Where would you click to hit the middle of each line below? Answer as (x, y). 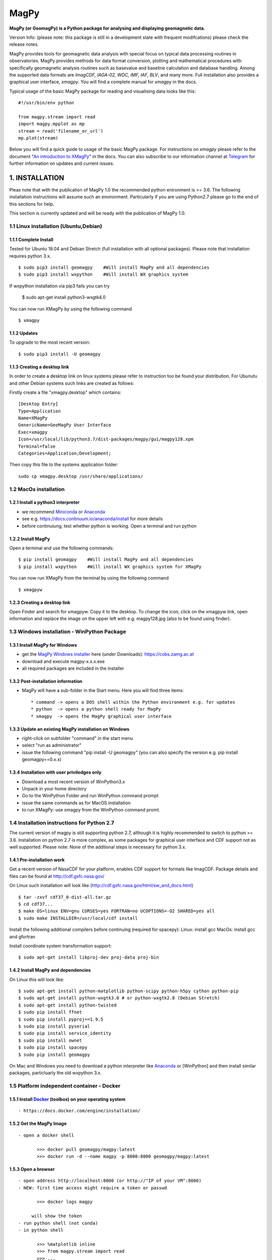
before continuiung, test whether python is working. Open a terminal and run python (109, 526)
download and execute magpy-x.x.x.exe (63, 661)
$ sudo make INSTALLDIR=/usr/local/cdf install (78, 918)
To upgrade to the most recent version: (50, 342)
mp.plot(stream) (38, 138)
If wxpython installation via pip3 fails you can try (60, 286)
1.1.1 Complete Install (31, 239)
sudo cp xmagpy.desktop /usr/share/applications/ (81, 476)
